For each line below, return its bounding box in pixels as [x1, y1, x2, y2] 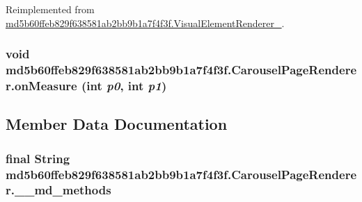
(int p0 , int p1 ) [81, 76, 167, 94]
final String [6, 149, 70, 167]
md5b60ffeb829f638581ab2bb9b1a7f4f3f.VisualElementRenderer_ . [6, 15, 285, 30]
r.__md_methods [6, 181, 111, 199]
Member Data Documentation [6, 113, 228, 135]
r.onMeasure [6, 76, 77, 94]
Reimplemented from [6, 2, 95, 16]
